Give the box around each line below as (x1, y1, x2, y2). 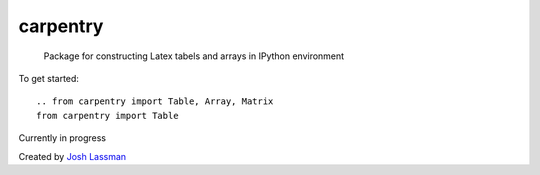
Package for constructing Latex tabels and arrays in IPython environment (43, 50, 345, 62)
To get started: (18, 72, 80, 84)
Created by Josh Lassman (18, 150, 127, 162)
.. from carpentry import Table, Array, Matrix (36, 96, 274, 107)
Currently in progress (18, 132, 107, 144)
